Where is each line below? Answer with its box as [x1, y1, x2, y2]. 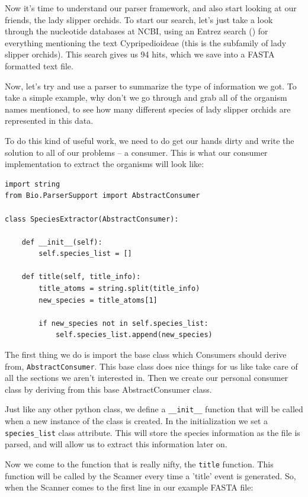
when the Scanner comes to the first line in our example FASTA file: [5, 481, 254, 493]
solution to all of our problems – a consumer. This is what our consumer [5, 146, 268, 158]
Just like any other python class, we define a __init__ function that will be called [5, 403, 303, 415]
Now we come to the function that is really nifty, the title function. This [5, 457, 274, 470]
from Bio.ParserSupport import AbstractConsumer [5, 191, 200, 200]
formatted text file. [5, 59, 73, 72]
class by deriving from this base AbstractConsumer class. [5, 383, 212, 395]
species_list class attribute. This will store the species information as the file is [5, 426, 300, 438]
